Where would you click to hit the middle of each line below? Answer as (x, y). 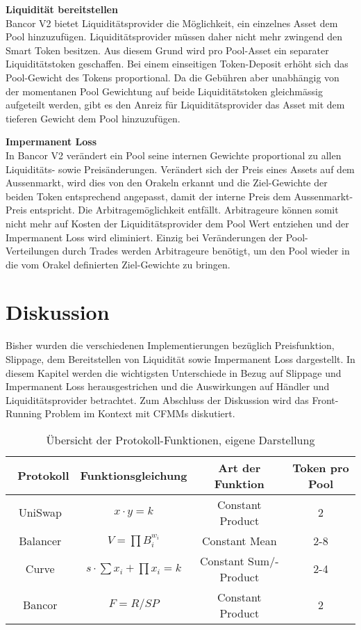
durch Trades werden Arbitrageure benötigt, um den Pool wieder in (206, 251)
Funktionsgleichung (134, 476)
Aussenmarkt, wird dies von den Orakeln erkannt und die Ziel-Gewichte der (167, 183)
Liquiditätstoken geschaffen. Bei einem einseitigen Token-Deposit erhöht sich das (177, 64)
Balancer (40, 540)
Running (24, 413)
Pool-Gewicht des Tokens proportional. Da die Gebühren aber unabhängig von (173, 77)
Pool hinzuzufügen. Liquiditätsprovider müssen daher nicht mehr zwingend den (174, 37)
